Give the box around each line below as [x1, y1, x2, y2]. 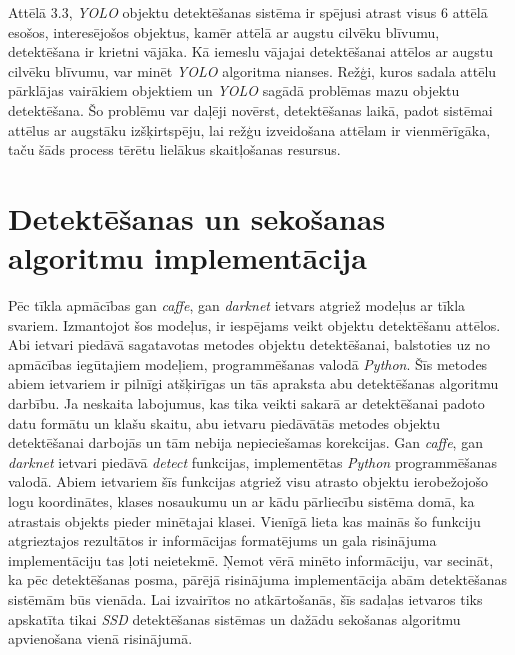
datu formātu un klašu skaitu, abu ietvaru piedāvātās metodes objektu [8, 412, 441, 433]
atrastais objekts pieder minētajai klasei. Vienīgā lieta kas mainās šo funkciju [8, 510, 481, 531]
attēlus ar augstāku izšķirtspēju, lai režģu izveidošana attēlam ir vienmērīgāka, [8, 119, 491, 140]
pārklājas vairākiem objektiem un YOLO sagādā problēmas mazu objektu [8, 80, 460, 101]
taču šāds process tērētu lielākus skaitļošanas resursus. [8, 139, 341, 160]
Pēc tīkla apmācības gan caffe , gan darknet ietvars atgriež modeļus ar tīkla [8, 295, 466, 316]
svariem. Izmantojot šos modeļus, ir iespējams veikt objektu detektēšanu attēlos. [8, 314, 501, 335]
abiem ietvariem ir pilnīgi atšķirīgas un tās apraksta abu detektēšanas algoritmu [8, 373, 499, 394]
